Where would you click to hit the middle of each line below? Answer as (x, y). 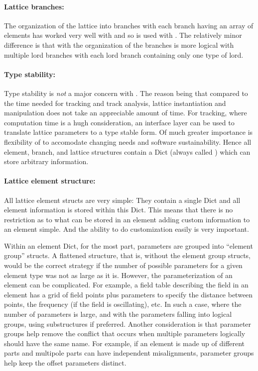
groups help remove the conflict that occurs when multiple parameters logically (125, 333)
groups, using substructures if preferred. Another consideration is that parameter (128, 324)
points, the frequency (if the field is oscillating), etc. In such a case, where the (123, 304)
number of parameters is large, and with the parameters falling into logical (118, 314)
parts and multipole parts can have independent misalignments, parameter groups (129, 353)
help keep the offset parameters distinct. (65, 363)
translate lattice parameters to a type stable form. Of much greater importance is (129, 132)
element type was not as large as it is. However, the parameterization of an (118, 275)
